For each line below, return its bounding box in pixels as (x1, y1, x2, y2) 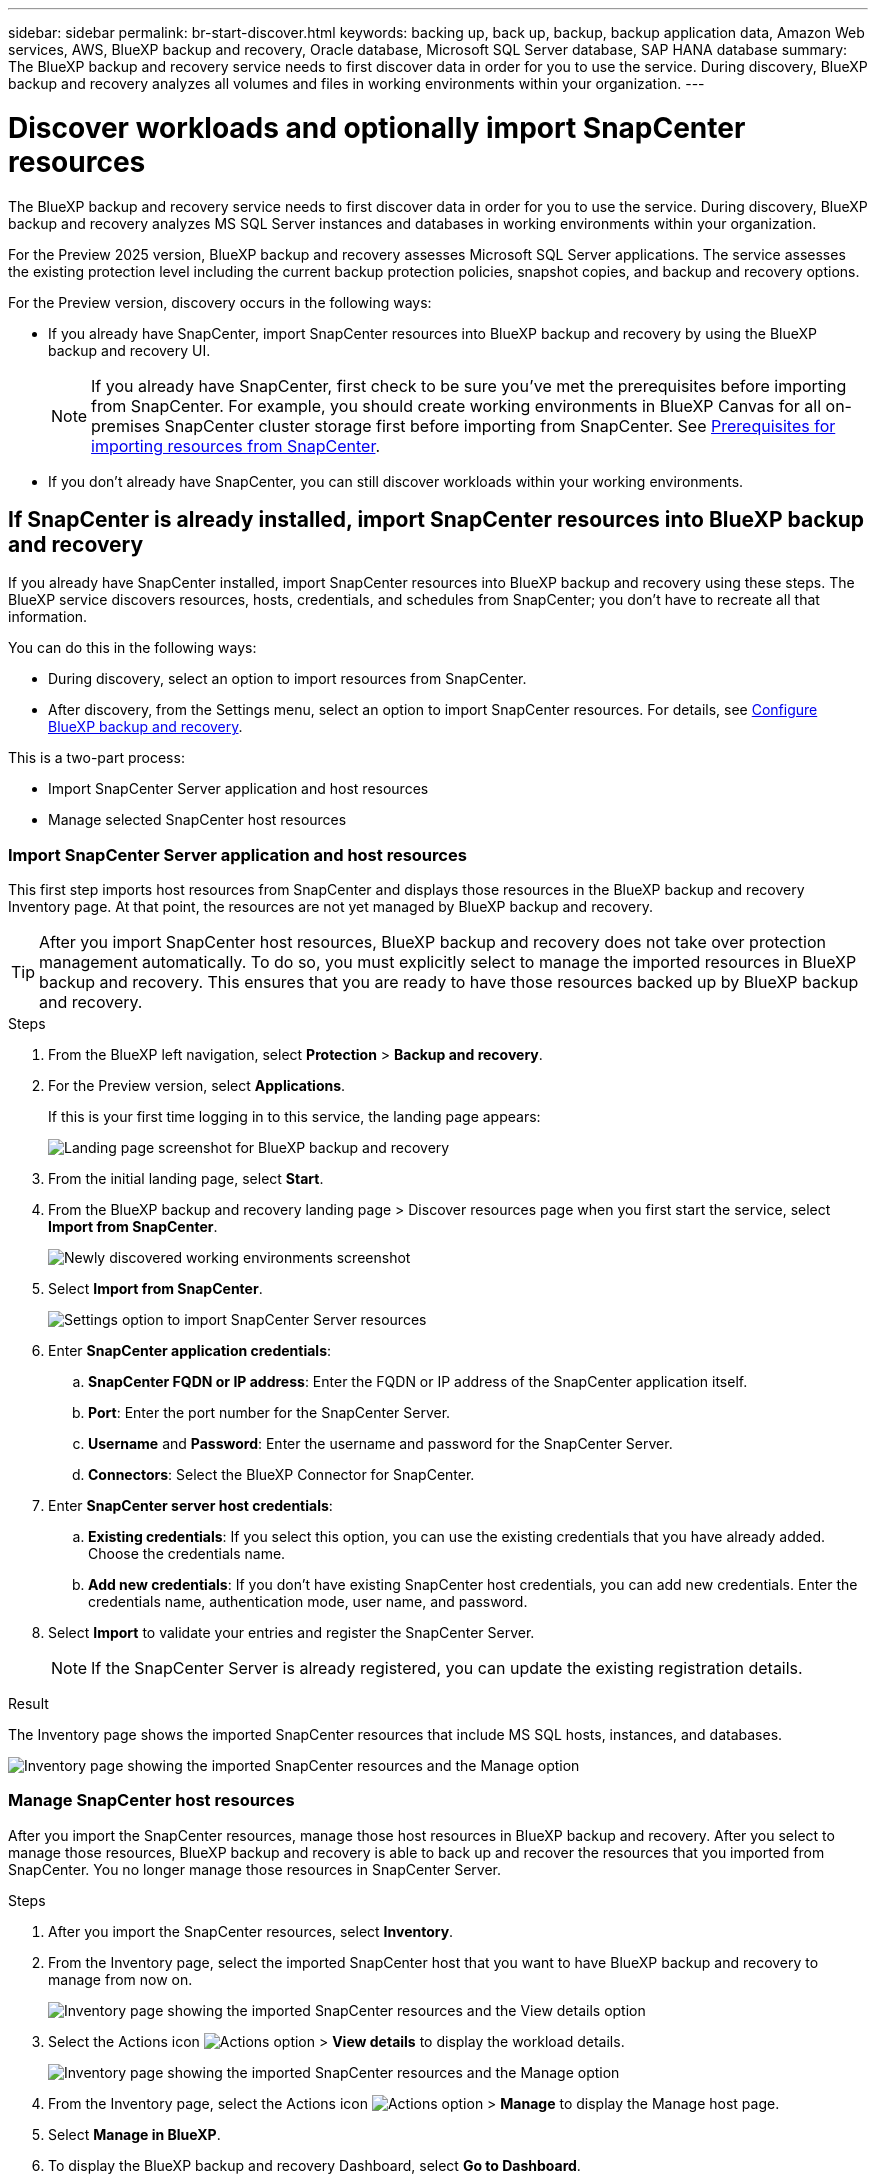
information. (8, 608, 88, 626)
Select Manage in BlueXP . (48, 2125, 221, 2143)
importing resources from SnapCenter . (91, 435, 381, 456)
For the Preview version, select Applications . (48, 1077, 346, 1095)
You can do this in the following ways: (8, 639, 257, 657)
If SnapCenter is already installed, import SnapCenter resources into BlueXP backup (8, 506, 865, 532)
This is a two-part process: (8, 749, 185, 767)
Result (8, 1695, 49, 1713)
